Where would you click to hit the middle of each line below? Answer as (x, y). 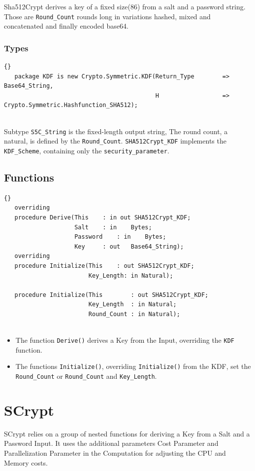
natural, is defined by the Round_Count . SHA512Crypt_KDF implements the (115, 141)
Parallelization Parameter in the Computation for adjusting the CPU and (115, 453)
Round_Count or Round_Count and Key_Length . (86, 376)
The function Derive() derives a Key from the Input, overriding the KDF (125, 340)
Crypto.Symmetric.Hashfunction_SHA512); (71, 105)
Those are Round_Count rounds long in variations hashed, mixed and (107, 16)
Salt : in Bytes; (113, 227)
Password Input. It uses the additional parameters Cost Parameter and (111, 443)
